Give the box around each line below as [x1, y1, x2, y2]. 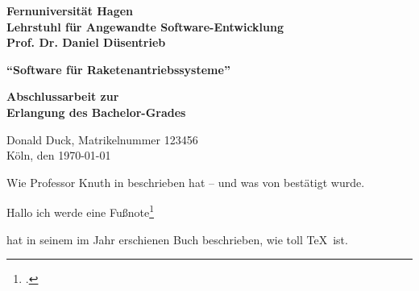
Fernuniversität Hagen [6, 2, 134, 19]
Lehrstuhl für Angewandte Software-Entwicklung [6, 18, 284, 35]
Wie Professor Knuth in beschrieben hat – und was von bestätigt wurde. [6, 173, 365, 190]
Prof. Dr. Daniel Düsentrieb [6, 34, 166, 51]
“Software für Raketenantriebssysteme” [6, 60, 230, 77]
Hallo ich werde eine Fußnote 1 [6, 202, 155, 220]
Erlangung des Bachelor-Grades [6, 103, 186, 120]
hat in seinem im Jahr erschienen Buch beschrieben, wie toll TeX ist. [6, 231, 348, 247]
